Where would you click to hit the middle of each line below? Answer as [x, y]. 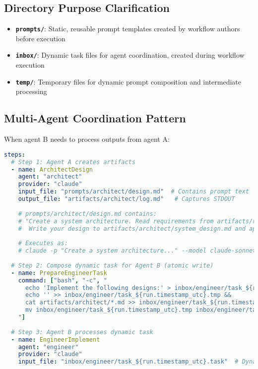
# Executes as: [43, 243]
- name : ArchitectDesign [52, 169]
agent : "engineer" [48, 347]
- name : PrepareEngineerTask [59, 273]
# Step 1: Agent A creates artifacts [73, 162]
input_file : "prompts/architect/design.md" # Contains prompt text [133, 192]
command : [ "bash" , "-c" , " [63, 280]
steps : [15, 154]
